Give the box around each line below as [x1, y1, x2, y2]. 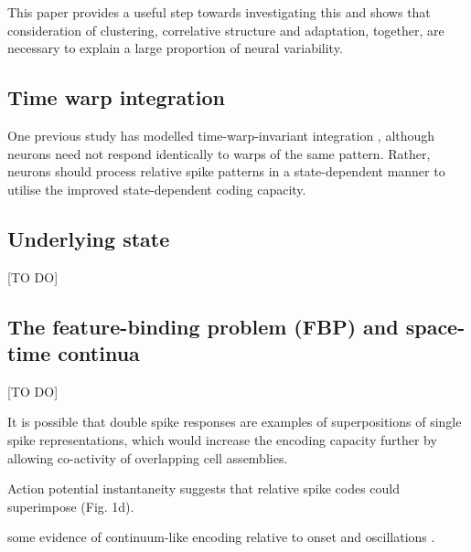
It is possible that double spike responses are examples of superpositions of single [7, 412, 462, 431]
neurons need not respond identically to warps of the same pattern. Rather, [7, 143, 431, 163]
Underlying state [7, 224, 170, 252]
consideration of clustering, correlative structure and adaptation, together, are [7, 20, 444, 39]
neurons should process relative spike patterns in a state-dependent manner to [7, 162, 445, 181]
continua [58, 338, 140, 366]
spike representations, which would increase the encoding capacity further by [7, 430, 437, 449]
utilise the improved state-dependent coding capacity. [7, 179, 306, 198]
